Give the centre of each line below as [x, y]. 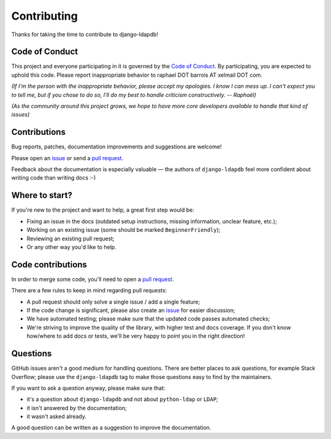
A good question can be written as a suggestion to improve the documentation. [111, 428]
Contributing [44, 16]
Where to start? [42, 195]
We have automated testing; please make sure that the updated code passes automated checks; [148, 319]
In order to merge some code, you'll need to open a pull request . [93, 279]
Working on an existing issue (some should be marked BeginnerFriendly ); [124, 230]
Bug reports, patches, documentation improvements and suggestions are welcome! [116, 147]
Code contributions [49, 265]
